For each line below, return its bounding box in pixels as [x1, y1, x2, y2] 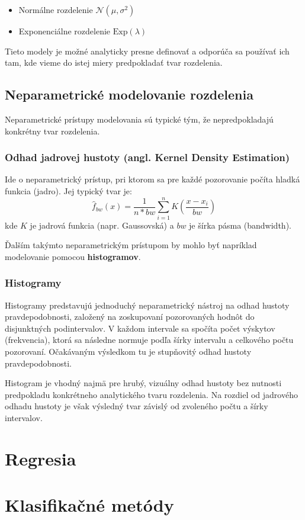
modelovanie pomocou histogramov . [5, 250, 141, 262]
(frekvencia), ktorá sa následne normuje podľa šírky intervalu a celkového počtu [5, 333, 294, 346]
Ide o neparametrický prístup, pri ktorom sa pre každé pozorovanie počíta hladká [5, 173, 300, 185]
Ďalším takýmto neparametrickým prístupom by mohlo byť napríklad [5, 239, 257, 251]
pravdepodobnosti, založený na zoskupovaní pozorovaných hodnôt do [5, 310, 255, 323]
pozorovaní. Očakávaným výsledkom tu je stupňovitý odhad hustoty [5, 345, 252, 358]
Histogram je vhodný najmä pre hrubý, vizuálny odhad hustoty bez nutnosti [5, 377, 282, 389]
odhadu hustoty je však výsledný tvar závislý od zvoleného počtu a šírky [5, 400, 268, 412]
